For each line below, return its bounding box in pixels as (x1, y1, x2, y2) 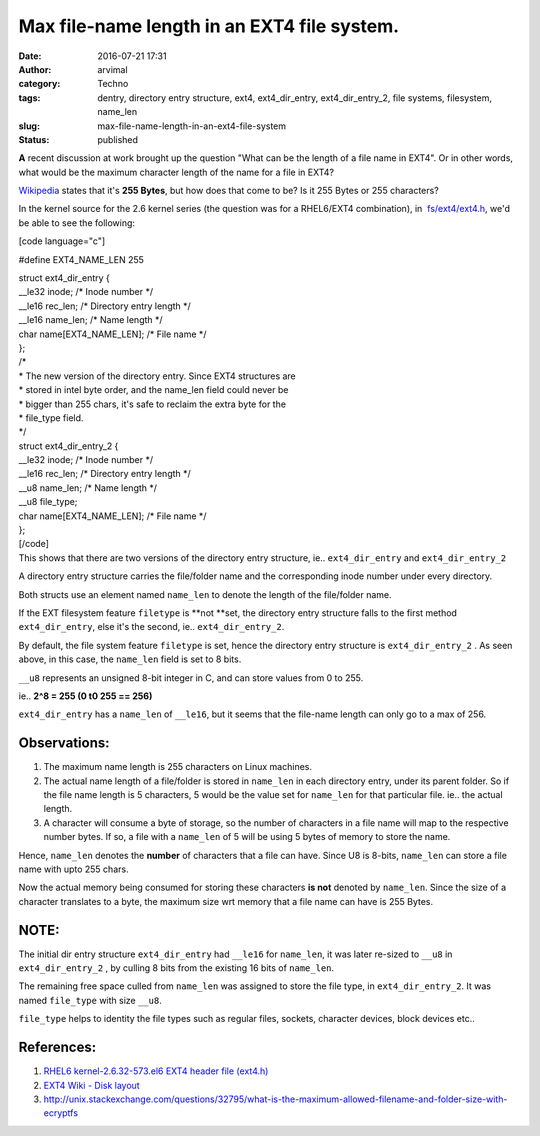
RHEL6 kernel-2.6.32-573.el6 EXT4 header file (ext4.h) (43, 1065, 269, 1077)
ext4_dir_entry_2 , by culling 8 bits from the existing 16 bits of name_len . (18, 962, 335, 974)
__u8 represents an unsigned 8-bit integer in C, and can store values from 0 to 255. (18, 671, 364, 684)
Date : (18, 50, 42, 62)
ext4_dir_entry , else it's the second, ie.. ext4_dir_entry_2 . (18, 621, 285, 633)
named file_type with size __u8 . (18, 994, 162, 1006)
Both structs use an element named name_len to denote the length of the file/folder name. (18, 588, 392, 600)
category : (18, 78, 61, 90)
